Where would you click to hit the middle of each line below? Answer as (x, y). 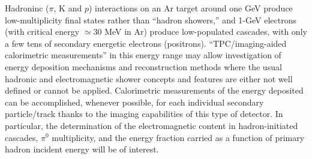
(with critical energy (42, 31)
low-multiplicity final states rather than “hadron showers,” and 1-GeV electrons (151, 19)
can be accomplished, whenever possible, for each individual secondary (134, 102)
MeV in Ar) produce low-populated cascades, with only (206, 31)
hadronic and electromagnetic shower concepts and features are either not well (149, 78)
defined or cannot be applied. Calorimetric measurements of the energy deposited (154, 90)
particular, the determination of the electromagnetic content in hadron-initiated (151, 125)
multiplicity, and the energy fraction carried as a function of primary (178, 137)
